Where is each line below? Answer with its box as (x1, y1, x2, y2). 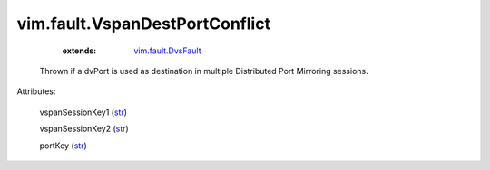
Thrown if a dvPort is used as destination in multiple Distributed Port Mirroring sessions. (39, 65, 368, 76)
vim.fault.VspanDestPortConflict (16, 14, 271, 33)
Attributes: (16, 86, 56, 97)
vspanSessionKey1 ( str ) (39, 107, 127, 118)
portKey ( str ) (39, 140, 88, 151)
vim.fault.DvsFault (133, 45, 201, 56)
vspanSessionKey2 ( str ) (39, 123, 129, 135)
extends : (62, 45, 97, 56)
